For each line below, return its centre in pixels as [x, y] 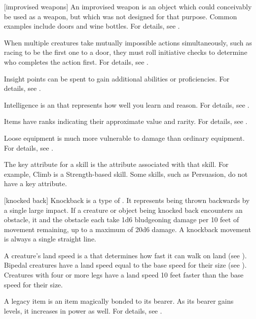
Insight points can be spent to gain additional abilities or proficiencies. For [117, 78]
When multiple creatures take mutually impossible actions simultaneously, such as [128, 42]
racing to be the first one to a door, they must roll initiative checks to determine [126, 52]
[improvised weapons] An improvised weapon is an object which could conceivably [128, 6]
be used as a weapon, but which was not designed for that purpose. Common [121, 16]
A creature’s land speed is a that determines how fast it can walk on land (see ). [126, 255]
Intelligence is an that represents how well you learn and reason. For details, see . [127, 104]
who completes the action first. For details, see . [76, 61]
